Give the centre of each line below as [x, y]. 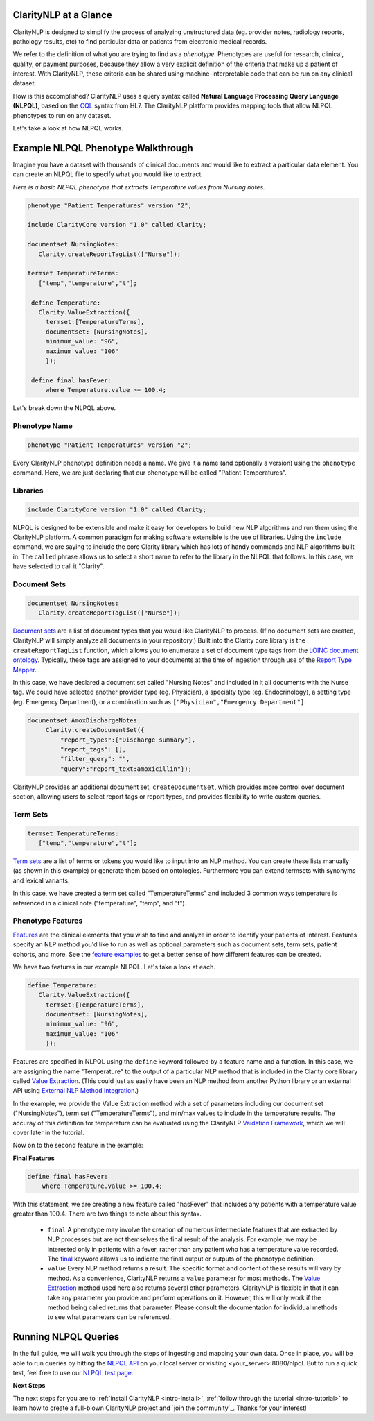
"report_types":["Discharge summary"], [128, 740]
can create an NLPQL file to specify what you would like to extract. [108, 174]
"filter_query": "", [95, 759]
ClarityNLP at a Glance [62, 15]
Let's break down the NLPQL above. [64, 408]
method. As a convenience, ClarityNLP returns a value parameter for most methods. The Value [184, 1278]
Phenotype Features [48, 921]
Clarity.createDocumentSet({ [95, 730]
